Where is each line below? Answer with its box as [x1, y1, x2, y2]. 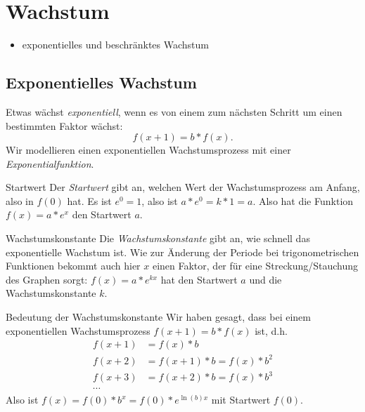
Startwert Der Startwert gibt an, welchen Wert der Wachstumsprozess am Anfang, [6, 180, 360, 194]
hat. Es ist [67, 193, 112, 208]
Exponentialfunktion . [6, 156, 94, 171]
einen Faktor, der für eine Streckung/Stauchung [152, 258, 359, 273]
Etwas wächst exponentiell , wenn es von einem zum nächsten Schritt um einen [6, 104, 342, 119]
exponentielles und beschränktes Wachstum [22, 37, 209, 52]
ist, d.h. [255, 323, 288, 338]
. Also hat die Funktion [252, 193, 354, 208]
